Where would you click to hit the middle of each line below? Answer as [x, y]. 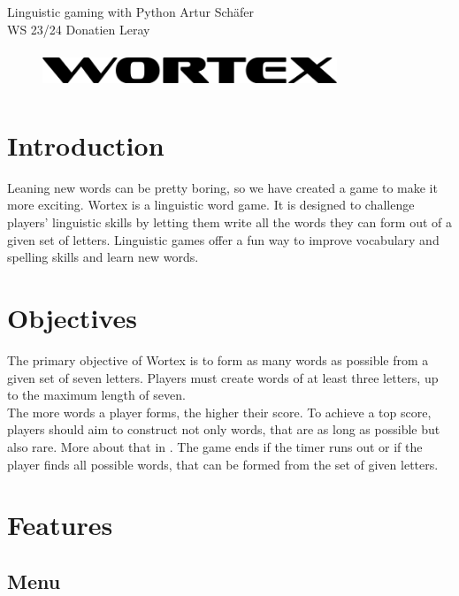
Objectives [72, 318]
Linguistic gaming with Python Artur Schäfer [131, 11]
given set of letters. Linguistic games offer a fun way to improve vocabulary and [223, 239]
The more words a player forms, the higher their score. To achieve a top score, [219, 412]
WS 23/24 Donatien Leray [79, 29]
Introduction [86, 145]
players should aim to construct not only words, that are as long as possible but [224, 429]
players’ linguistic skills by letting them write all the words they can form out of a [229, 222]
